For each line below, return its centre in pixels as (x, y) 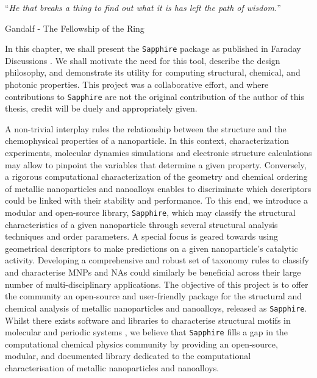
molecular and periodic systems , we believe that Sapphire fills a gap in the (147, 332)
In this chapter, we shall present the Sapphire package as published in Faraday (153, 48)
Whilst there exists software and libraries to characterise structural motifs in (148, 320)
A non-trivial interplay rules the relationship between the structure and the (146, 128)
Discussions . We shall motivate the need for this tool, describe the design (143, 60)
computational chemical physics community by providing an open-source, (141, 344)
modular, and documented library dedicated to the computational (128, 356)
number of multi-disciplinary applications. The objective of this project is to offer (157, 284)
